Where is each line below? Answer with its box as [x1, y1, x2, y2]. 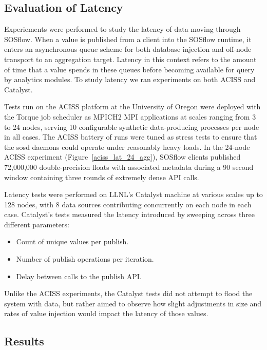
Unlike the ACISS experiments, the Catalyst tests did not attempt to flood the [4, 288, 253, 299]
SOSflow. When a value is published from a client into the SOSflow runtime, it [4, 33, 252, 44]
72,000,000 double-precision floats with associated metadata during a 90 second [4, 161, 254, 172]
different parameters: [4, 219, 69, 229]
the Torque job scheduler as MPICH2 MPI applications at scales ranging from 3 [4, 111, 256, 122]
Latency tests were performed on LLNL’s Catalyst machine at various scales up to [4, 189, 263, 200]
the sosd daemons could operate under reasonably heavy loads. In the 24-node [4, 141, 250, 152]
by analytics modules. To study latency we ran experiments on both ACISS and [4, 74, 256, 85]
